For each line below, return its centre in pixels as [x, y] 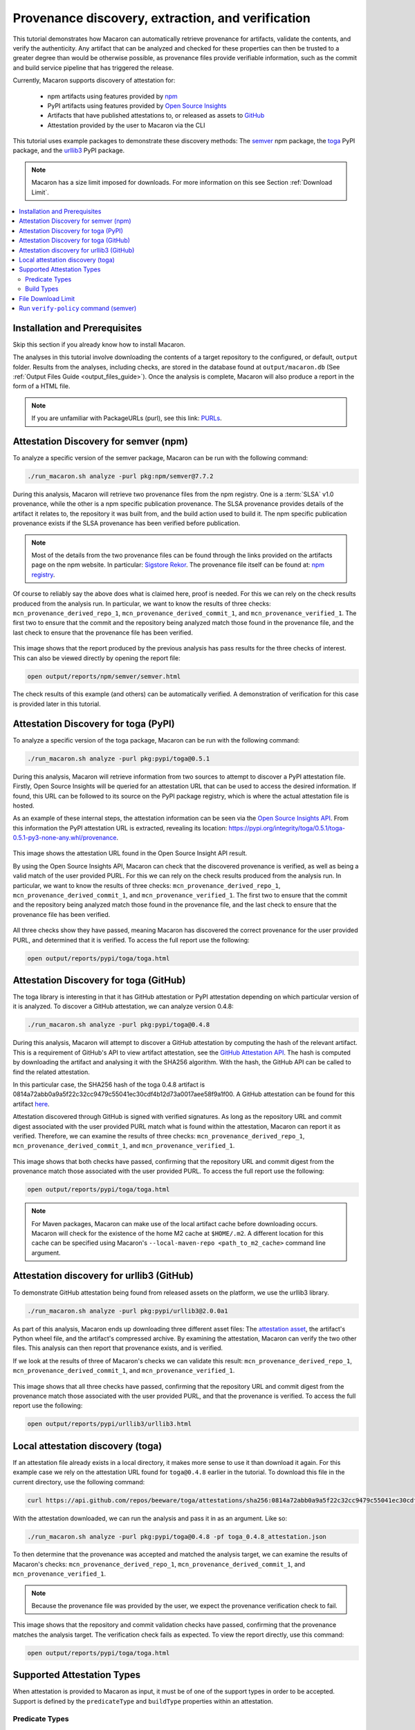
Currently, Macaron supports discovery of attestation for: [94, 80]
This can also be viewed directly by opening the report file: [96, 658]
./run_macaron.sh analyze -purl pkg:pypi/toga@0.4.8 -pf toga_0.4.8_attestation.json [177, 1537]
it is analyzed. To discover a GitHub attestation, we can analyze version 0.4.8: [123, 1006]
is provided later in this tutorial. [57, 704]
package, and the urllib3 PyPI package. [68, 151]
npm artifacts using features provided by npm [112, 96]
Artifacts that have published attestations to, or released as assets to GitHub [156, 116]
